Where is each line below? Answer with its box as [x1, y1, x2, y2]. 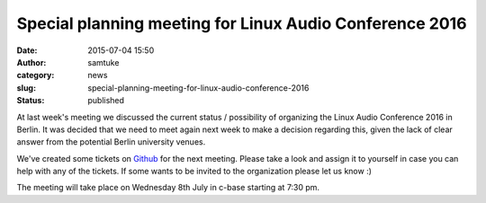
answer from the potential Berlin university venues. [16, 137, 206, 147]
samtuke [87, 57, 120, 67]
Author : [16, 57, 47, 67]
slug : [16, 82, 36, 93]
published [87, 95, 125, 106]
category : [16, 70, 55, 81]
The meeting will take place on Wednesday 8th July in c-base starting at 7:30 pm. [16, 182, 319, 193]
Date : [16, 45, 38, 56]
